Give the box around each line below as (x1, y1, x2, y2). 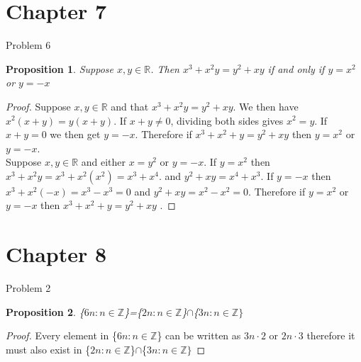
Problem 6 (6, 38, 51, 52)
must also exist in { (6, 341, 91, 356)
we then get (50, 127, 101, 142)
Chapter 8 (6, 239, 107, 268)
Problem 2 (6, 281, 51, 295)
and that (111, 98, 149, 113)
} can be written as (157, 328, 241, 343)
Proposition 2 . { (6, 304, 84, 319)
